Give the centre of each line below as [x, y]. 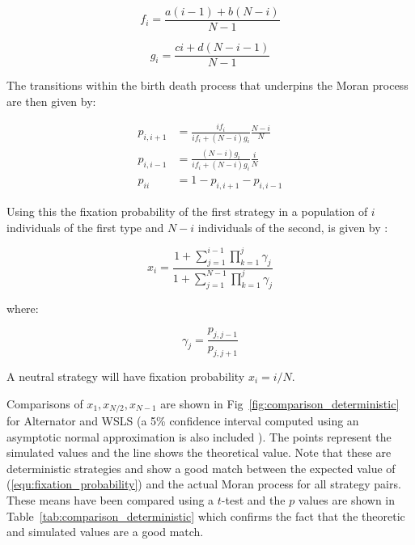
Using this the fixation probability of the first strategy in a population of [187, 211]
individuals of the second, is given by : [293, 227]
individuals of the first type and [85, 227]
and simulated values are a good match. [105, 532]
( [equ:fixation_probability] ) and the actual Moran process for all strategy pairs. [204, 484]
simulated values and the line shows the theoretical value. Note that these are [199, 452]
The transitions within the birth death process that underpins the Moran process [207, 85]
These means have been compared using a [110, 499]
